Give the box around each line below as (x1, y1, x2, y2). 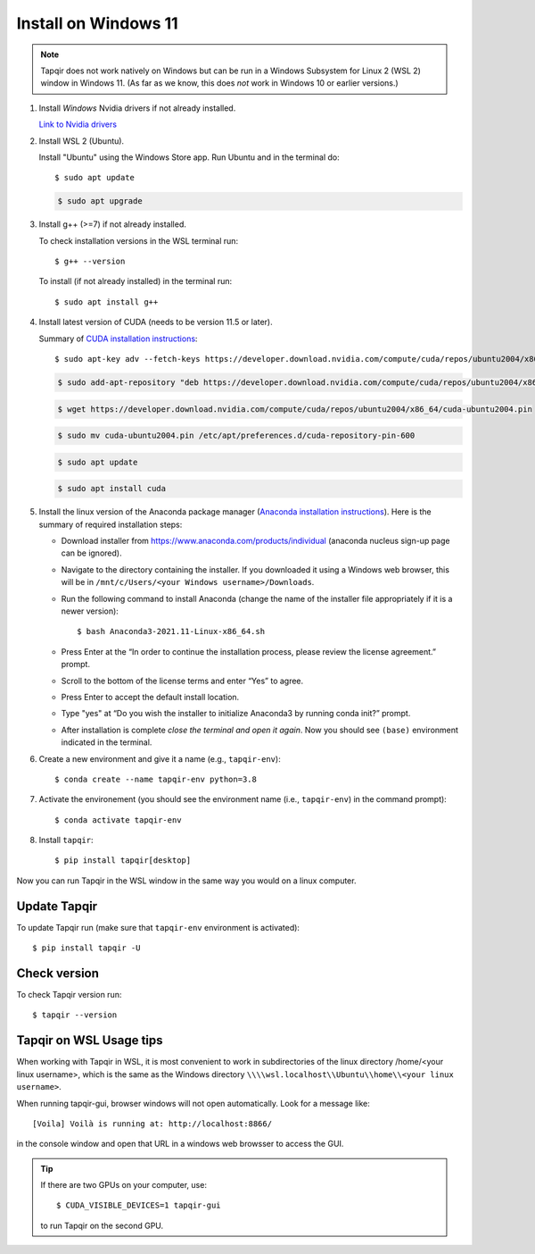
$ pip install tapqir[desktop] (54, 856, 192, 865)
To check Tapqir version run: (16, 990, 122, 1000)
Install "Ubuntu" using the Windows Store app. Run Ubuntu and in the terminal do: (38, 152, 340, 163)
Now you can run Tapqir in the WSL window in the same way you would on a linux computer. (16, 875, 357, 886)
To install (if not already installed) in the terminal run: (38, 276, 232, 287)
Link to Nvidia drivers (38, 119, 118, 130)
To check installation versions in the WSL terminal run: (38, 235, 239, 246)
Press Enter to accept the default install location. (61, 691, 240, 702)
